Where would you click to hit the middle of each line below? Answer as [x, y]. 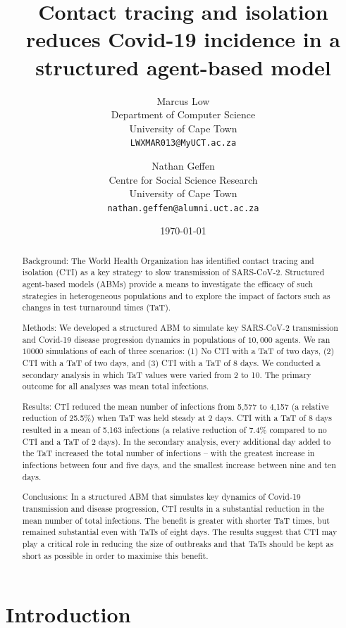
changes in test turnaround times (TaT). [97, 307]
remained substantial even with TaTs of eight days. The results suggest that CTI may [180, 532]
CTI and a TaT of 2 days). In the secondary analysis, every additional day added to [177, 441]
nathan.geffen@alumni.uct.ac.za [183, 208]
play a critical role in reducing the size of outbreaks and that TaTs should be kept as [178, 543]
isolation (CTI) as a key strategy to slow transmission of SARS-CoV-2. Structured [173, 272]
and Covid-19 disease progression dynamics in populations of [134, 339]
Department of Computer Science [183, 114]
